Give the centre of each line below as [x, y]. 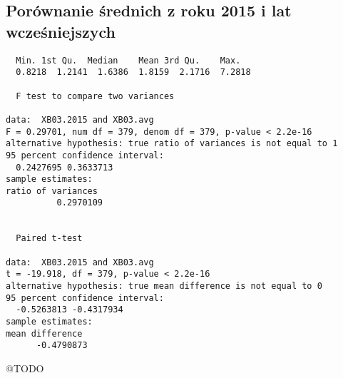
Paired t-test [49, 239]
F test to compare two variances [95, 96]
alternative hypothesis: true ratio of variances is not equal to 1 [172, 144]
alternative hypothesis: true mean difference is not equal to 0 [164, 286]
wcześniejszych [61, 31]
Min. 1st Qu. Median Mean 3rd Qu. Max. [128, 60]
